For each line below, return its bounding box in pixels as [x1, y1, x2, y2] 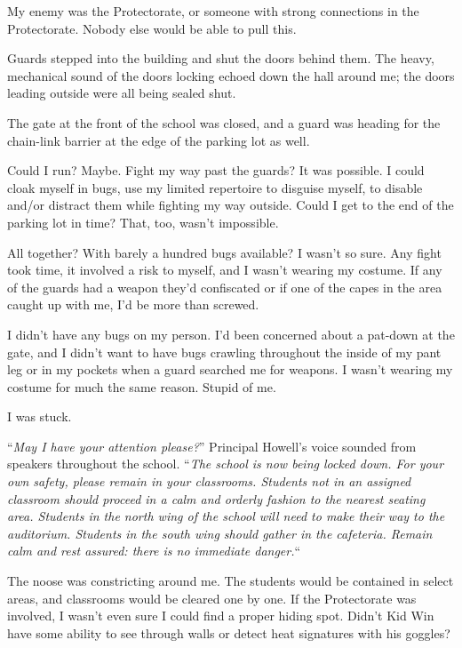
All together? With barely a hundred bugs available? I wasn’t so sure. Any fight [7, 243, 442, 261]
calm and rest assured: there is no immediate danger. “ [7, 541, 301, 560]
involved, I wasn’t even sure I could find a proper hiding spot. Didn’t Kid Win [7, 606, 434, 625]
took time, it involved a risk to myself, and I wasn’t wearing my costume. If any [7, 260, 442, 279]
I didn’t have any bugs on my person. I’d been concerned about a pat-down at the [7, 324, 455, 343]
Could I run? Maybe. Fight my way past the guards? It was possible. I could [7, 161, 425, 180]
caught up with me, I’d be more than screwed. [7, 295, 259, 314]
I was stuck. [7, 407, 72, 426]
